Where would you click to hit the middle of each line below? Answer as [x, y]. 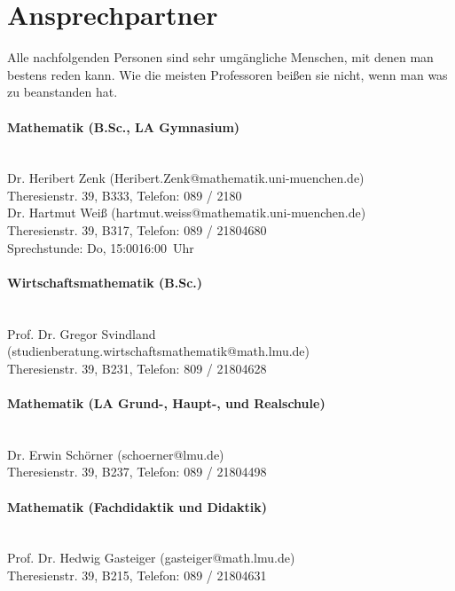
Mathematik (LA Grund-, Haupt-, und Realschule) [166, 403]
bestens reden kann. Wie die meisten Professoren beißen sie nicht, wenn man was [227, 74]
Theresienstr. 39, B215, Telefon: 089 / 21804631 [137, 575]
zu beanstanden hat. [63, 92]
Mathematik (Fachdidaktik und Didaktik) [137, 506]
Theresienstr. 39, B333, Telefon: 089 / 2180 [125, 195]
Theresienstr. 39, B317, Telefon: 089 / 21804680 [137, 230]
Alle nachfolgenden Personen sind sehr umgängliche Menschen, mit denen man [220, 57]
